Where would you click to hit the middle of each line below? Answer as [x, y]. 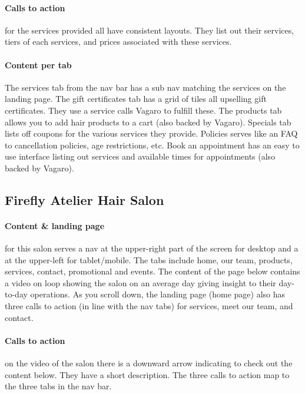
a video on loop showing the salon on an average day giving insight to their [140, 282]
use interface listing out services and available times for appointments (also [140, 156]
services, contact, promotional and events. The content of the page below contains [152, 271]
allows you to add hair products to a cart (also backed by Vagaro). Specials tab [148, 122]
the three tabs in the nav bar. [58, 386]
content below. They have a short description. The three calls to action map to [147, 374]
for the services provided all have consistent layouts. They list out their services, [150, 30]
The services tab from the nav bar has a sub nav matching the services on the [145, 87]
